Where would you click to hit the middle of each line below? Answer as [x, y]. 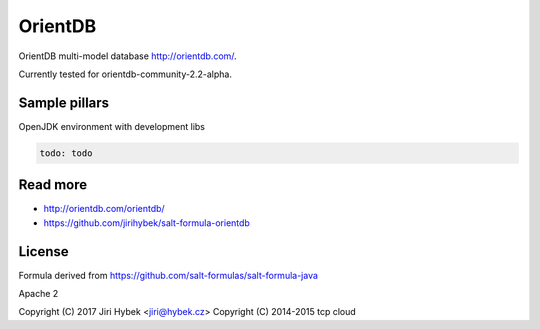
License [43, 251]
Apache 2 [38, 294]
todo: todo [66, 153]
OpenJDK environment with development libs [111, 126]
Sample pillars [64, 102]
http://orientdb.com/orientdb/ [104, 209]
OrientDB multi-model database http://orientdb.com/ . [127, 56]
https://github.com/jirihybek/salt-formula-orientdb [146, 222]
